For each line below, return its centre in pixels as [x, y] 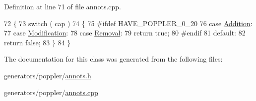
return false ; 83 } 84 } [37, 42]
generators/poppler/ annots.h [48, 75]
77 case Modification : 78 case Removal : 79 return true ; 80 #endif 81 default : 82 [125, 33]
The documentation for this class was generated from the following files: [113, 59]
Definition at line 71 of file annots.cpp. [63, 6]
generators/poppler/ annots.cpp [51, 92]
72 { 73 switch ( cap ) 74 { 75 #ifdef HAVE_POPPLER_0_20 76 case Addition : [128, 23]
